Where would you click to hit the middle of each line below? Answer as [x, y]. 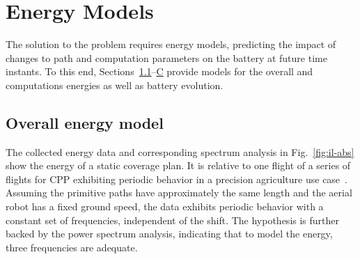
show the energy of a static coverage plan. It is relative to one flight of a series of [178, 165]
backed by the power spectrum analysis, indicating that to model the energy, [169, 234]
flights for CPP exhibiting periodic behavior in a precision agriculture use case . [177, 179]
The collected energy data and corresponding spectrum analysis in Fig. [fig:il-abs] [180, 151]
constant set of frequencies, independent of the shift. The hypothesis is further [173, 220]
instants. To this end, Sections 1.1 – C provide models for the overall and [159, 71]
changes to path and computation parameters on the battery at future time [166, 57]
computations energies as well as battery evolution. [115, 85]
